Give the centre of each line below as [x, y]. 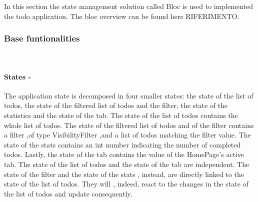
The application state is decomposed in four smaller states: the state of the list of [129, 95]
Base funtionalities [42, 38]
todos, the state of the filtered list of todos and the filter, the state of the [116, 105]
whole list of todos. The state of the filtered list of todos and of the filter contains [129, 125]
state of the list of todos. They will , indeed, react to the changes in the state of [126, 184]
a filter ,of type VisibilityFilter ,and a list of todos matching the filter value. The [127, 135]
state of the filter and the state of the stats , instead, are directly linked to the [124, 174]
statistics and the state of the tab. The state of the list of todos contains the [121, 115]
